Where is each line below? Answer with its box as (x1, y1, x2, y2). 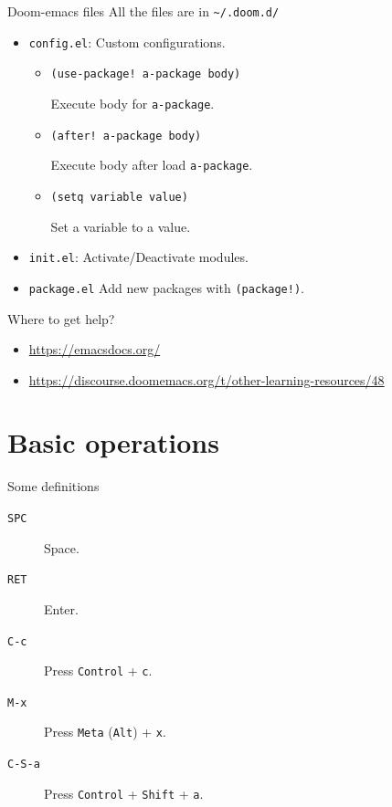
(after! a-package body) (50, 129, 202, 142)
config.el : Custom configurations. (28, 32, 226, 51)
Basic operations (7, 424, 219, 461)
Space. (44, 538, 79, 557)
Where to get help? (7, 309, 115, 328)
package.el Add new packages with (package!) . (28, 278, 304, 297)
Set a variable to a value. (50, 216, 191, 236)
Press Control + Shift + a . (44, 783, 204, 802)
